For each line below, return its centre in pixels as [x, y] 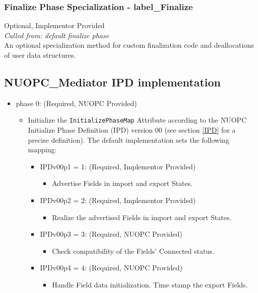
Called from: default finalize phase [57, 35]
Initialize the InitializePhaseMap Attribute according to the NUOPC [137, 120]
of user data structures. [40, 55]
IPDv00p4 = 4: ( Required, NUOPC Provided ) [111, 268]
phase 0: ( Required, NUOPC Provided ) [76, 103]
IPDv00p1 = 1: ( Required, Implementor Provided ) [118, 166]
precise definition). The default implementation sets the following [128, 139]
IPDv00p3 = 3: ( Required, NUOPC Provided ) [111, 234]
